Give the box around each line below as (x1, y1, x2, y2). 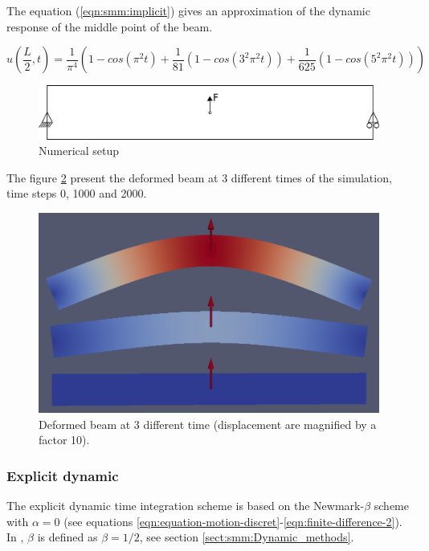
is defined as (37, 529, 98, 545)
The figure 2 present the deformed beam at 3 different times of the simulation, (6, 169, 392, 186)
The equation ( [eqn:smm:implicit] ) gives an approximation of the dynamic (6, 2, 370, 18)
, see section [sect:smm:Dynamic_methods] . (139, 529, 354, 545)
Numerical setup (39, 142, 120, 159)
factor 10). (39, 431, 90, 448)
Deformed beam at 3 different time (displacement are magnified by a (39, 415, 377, 432)
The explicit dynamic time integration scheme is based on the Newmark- (6, 496, 365, 513)
